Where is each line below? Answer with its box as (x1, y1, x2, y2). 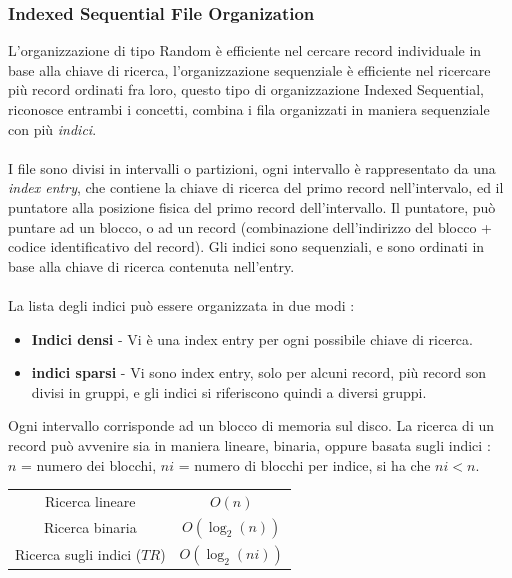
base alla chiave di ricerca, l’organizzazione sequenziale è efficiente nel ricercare (8, 59, 491, 80)
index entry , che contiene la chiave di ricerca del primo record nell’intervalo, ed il (8, 177, 504, 198)
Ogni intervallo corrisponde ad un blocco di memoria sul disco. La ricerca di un (8, 415, 495, 436)
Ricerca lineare (45, 490, 136, 511)
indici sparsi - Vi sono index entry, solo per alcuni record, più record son (31, 362, 487, 383)
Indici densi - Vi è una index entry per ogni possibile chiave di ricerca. (31, 328, 473, 349)
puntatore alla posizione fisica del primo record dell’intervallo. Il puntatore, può (8, 196, 496, 217)
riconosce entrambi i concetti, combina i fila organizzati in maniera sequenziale (8, 99, 490, 119)
